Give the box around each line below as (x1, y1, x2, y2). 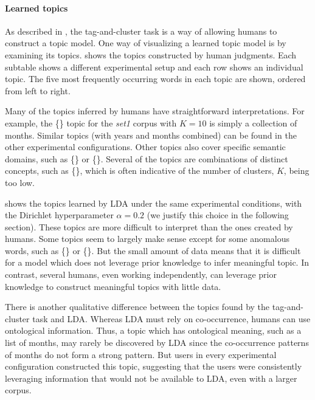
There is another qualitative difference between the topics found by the (5, 300, 270, 313)
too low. (5, 176, 35, 188)
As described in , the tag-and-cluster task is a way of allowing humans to (5, 24, 277, 37)
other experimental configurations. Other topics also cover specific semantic (5, 140, 286, 153)
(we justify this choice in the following (147, 209, 289, 221)
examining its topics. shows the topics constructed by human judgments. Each (5, 48, 297, 61)
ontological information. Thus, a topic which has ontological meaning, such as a (5, 324, 302, 337)
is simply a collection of (209, 116, 297, 129)
